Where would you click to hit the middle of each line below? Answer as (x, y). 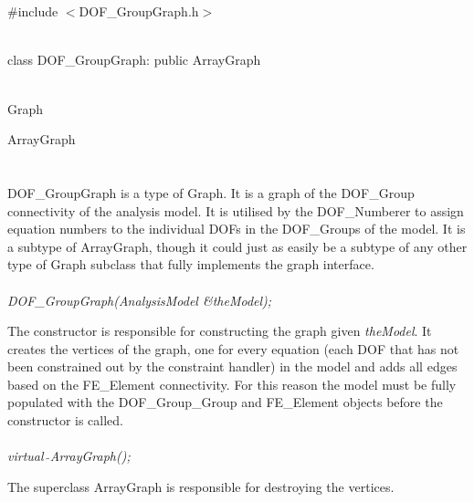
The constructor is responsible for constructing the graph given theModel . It (220, 331)
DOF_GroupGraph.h (139, 11)
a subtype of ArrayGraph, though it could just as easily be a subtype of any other (237, 246)
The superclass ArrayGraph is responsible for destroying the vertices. (201, 486)
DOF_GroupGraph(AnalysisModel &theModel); (140, 300)
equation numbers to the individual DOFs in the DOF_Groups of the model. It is (237, 229)
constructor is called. (66, 420)
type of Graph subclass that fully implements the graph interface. (191, 264)
